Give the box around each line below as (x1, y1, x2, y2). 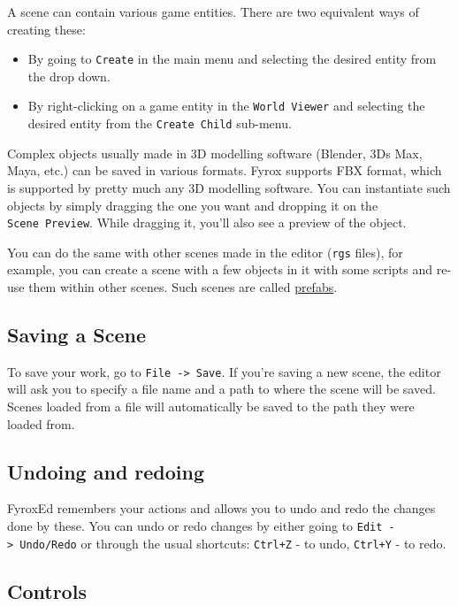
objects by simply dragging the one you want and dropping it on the (7, 196, 378, 214)
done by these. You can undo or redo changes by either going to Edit (7, 517, 383, 535)
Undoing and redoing (7, 457, 205, 485)
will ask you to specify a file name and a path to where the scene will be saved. (7, 380, 436, 398)
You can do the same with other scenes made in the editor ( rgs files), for (7, 242, 403, 261)
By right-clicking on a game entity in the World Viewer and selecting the (27, 96, 425, 115)
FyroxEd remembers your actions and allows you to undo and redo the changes (7, 499, 436, 518)
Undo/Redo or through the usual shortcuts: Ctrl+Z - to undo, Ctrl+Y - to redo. (19, 533, 447, 552)
